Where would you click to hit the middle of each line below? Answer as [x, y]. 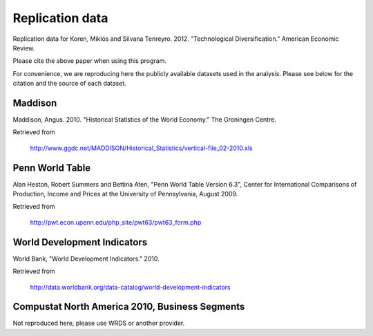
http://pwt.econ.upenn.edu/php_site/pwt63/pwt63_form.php [116, 222]
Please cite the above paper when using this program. [90, 61]
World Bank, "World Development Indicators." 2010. [86, 259]
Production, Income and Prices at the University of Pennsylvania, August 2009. [125, 194]
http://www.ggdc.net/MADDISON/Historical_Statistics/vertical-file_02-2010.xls [141, 148]
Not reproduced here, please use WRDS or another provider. [99, 323]
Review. [24, 48]
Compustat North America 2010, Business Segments [129, 307]
